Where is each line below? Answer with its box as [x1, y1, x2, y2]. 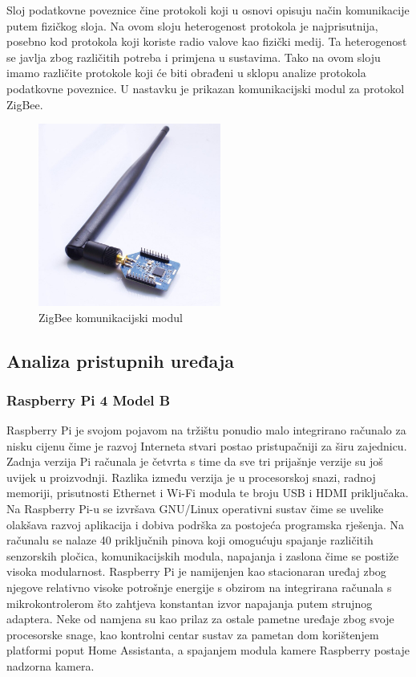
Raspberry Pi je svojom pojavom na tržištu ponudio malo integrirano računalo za [6, 422, 406, 438]
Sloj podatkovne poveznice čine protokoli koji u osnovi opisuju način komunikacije [6, 2, 410, 18]
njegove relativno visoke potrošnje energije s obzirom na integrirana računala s [6, 579, 392, 596]
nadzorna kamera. [6, 658, 95, 675]
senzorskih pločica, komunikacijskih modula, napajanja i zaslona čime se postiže [6, 547, 399, 564]
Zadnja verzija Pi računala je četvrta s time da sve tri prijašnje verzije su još [6, 453, 383, 470]
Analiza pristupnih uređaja [6, 348, 235, 373]
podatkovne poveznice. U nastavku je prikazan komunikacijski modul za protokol [6, 80, 405, 96]
